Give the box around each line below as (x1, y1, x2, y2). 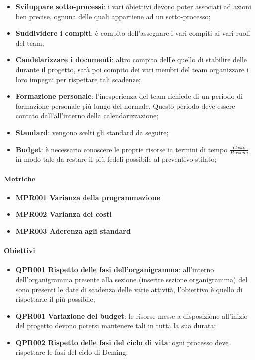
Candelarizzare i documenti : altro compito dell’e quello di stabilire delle (15, 54, 247, 65)
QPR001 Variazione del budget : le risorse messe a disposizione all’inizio (15, 310, 248, 321)
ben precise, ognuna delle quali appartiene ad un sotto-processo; (15, 11, 211, 21)
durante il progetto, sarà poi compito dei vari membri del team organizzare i (15, 64, 249, 74)
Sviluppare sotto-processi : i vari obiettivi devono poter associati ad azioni (15, 1, 251, 11)
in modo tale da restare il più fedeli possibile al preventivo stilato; (15, 154, 217, 164)
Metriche (4, 173, 36, 183)
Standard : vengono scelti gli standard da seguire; (15, 127, 169, 137)
